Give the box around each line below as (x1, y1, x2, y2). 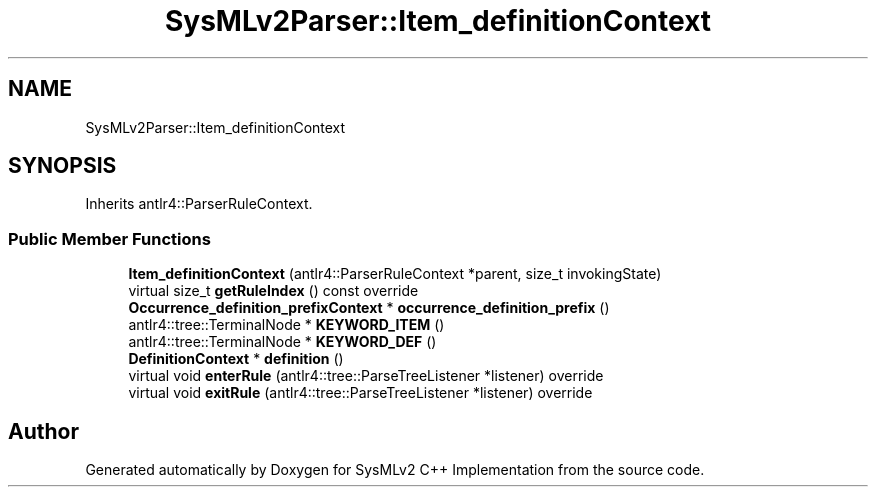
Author (8, 418, 79, 444)
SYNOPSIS (8, 153, 117, 179)
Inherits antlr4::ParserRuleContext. (85, 195, 313, 213)
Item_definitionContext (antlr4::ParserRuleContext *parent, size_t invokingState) (128, 265, 662, 283)
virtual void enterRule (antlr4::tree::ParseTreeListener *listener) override (128, 367, 604, 385)
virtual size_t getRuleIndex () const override (128, 282, 419, 300)
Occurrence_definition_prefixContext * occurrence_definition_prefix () (128, 299, 610, 317)
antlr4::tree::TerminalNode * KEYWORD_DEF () (128, 333, 437, 351)
